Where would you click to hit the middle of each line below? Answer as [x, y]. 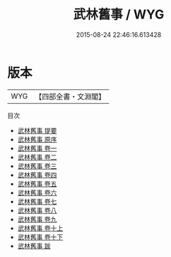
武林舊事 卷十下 [40, 237]
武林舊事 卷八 [37, 210]
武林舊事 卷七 [37, 201]
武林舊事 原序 [37, 139]
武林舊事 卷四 [37, 175]
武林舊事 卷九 [37, 219]
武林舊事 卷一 [37, 148]
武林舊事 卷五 [37, 184]
